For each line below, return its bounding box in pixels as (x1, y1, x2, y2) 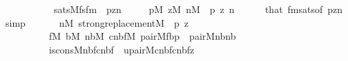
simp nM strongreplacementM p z (5, 15, 189, 29)
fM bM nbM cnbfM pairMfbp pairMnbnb (48, 29, 236, 43)
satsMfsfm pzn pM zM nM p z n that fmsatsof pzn (53, 2, 343, 16)
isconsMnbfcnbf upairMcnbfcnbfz (48, 42, 195, 56)
